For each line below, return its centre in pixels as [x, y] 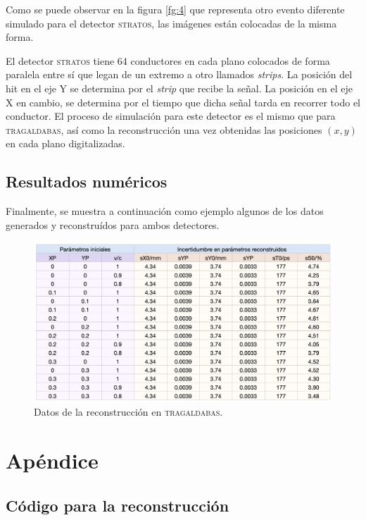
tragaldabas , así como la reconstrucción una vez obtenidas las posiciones [164, 129]
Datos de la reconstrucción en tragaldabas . [128, 412]
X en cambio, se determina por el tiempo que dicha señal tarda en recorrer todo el [183, 102]
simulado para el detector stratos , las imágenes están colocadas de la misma [171, 23]
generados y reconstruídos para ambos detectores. [113, 224]
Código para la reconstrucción [118, 505]
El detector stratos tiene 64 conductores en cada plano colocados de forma [168, 60]
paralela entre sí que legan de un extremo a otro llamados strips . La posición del [179, 74]
